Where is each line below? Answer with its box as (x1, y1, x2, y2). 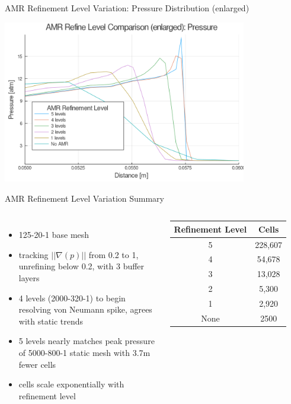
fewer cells (18, 358, 56, 370)
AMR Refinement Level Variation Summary (5, 192, 164, 204)
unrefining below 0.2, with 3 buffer (18, 260, 145, 272)
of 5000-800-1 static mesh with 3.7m (18, 346, 151, 359)
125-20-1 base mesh (18, 228, 89, 241)
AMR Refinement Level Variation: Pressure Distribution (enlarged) (5, 2, 250, 14)
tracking (18, 248, 49, 260)
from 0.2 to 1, (88, 248, 139, 260)
